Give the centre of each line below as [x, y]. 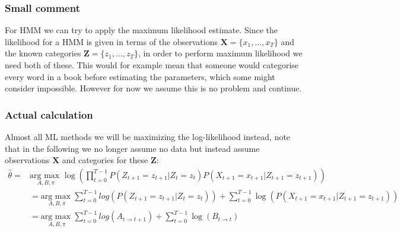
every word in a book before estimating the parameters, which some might [140, 76]
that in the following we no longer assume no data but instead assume [132, 148]
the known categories [43, 53]
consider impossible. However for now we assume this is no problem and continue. [153, 88]
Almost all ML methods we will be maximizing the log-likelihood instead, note [148, 136]
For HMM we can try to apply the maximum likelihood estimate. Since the [141, 30]
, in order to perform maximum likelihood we [220, 53]
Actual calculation [49, 114]
